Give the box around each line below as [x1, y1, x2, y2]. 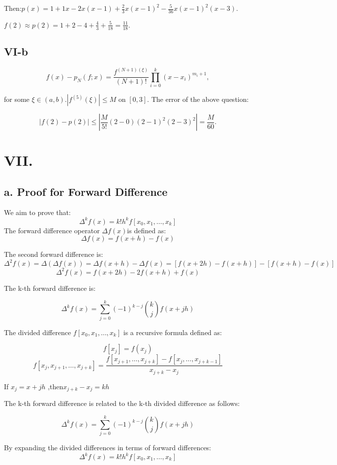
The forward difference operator [4, 225, 100, 235]
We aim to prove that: [4, 207, 71, 217]
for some [4, 94, 30, 104]
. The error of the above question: [147, 94, 249, 104]
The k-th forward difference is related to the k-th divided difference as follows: [4, 398, 240, 408]
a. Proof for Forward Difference [4, 184, 168, 199]
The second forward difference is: [4, 249, 103, 259]
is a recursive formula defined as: [123, 327, 222, 337]
